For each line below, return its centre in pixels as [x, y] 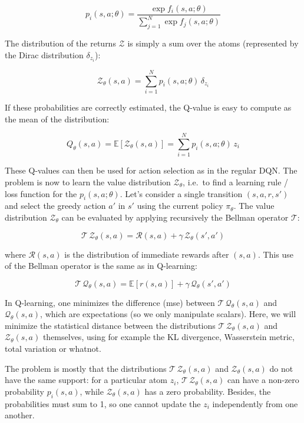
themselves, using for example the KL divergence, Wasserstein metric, [168, 337]
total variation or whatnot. [53, 349]
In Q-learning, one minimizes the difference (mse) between [110, 302]
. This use [275, 254]
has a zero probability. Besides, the [208, 391]
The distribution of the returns [60, 43]
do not [281, 368]
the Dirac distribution [44, 54]
